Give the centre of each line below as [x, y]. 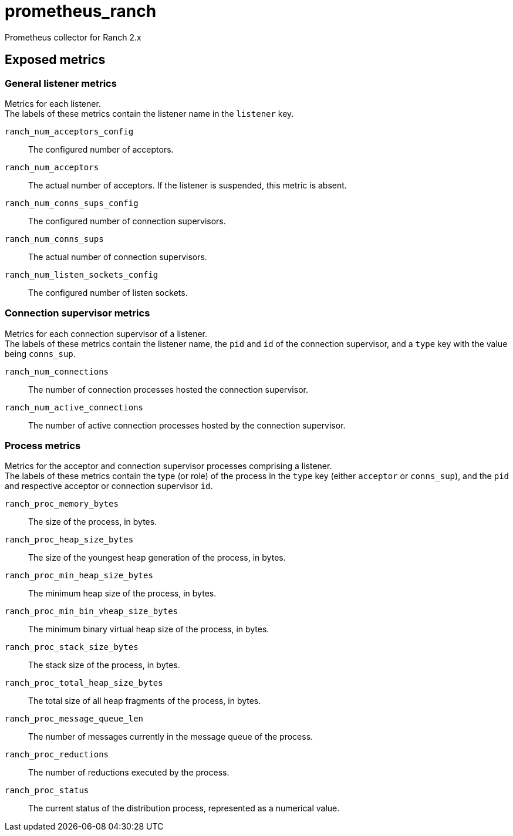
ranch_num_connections [57, 371]
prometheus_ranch [81, 11]
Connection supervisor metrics [77, 313]
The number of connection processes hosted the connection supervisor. [168, 389]
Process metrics [43, 446]
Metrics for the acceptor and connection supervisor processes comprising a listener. [168, 466]
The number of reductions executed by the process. [129, 773]
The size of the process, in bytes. [93, 522]
